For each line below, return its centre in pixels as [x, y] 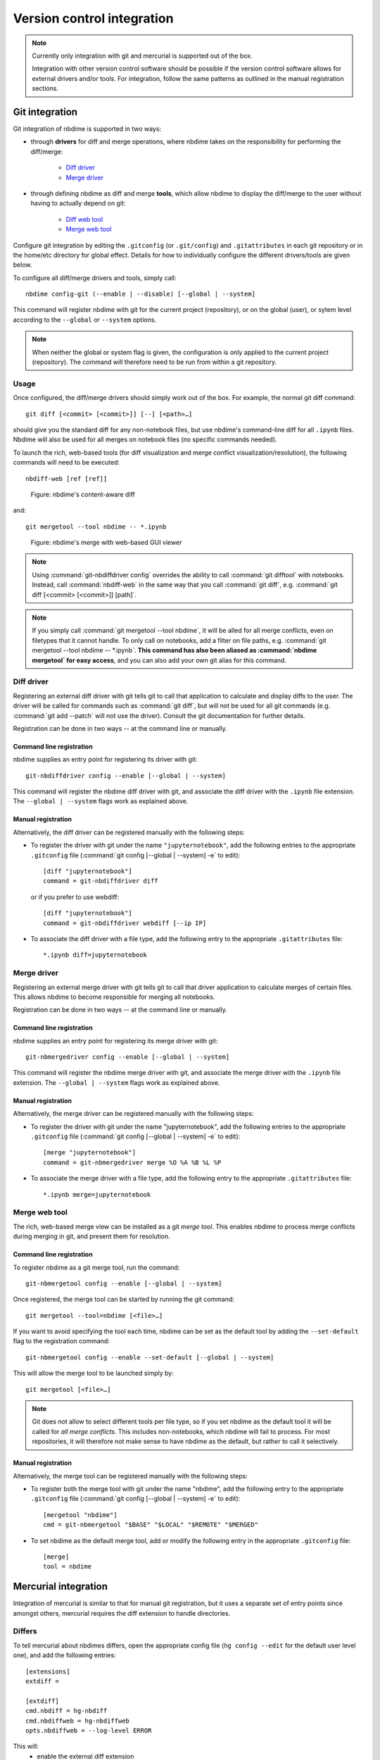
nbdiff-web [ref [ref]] [66, 478]
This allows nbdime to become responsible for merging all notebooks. [114, 997]
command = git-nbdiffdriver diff [101, 881]
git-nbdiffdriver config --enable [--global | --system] [126, 775]
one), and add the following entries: [64, 1655]
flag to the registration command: [62, 1341]
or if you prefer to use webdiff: [75, 897]
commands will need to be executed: [66, 463]
